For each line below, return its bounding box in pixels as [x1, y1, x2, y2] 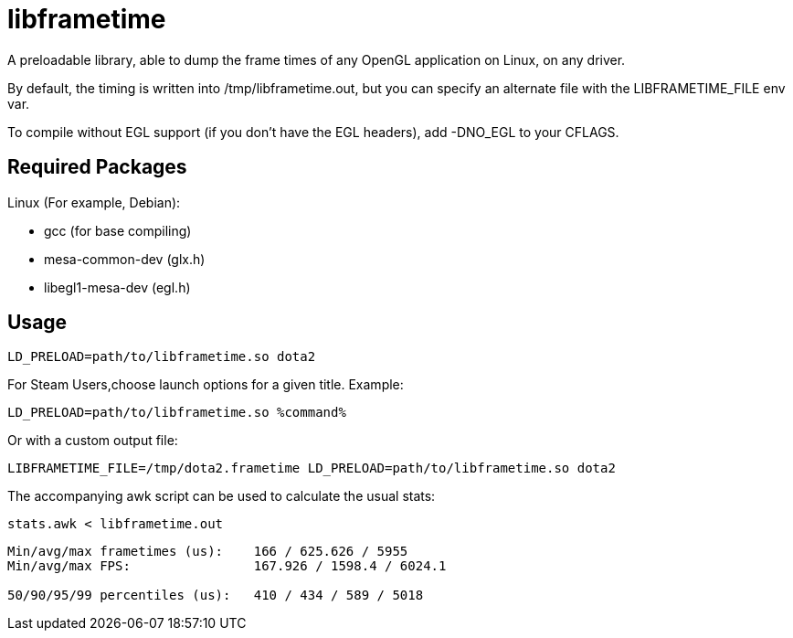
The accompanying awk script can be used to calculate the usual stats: [7, 488, 436, 505]
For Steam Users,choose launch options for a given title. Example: [7, 377, 404, 393]
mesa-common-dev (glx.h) [44, 250, 206, 267]
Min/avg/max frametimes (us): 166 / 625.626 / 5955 [7, 544, 408, 559]
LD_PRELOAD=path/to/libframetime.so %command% [7, 405, 346, 420]
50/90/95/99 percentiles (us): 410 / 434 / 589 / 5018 [7, 588, 424, 603]
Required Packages [7, 155, 187, 179]
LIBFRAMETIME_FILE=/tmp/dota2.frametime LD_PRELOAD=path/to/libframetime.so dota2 [7, 461, 616, 476]
